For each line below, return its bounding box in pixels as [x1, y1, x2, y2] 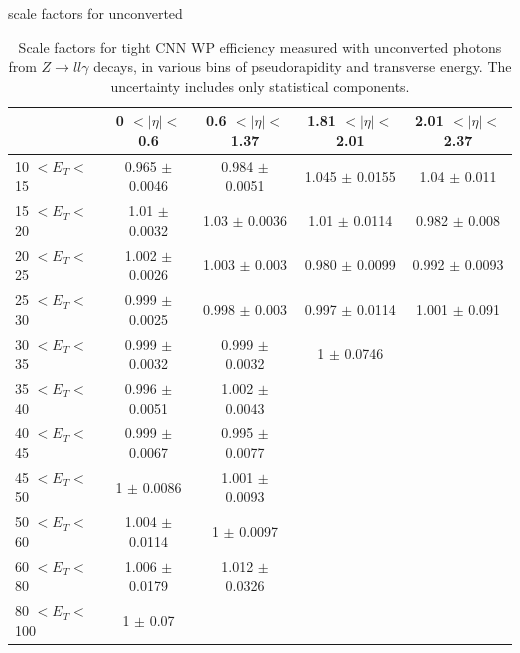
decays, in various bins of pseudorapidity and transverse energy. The [93, 56, 512, 77]
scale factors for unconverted [8, 3, 183, 23]
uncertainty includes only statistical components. [110, 75, 410, 96]
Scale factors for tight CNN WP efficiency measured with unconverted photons [18, 36, 502, 57]
